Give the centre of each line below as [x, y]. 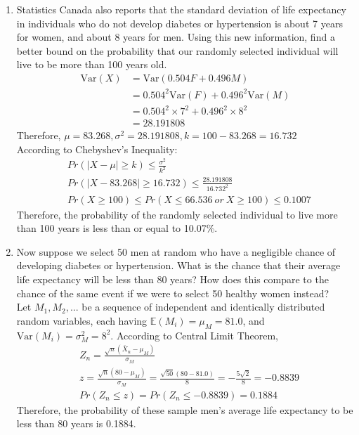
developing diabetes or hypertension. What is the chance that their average [178, 265]
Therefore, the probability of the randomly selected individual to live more [177, 214]
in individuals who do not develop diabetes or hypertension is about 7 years [179, 23]
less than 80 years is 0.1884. [76, 423]
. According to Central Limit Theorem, [195, 335]
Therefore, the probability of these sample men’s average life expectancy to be [185, 409]
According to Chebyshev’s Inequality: [97, 149]
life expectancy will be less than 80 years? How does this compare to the [172, 279]
